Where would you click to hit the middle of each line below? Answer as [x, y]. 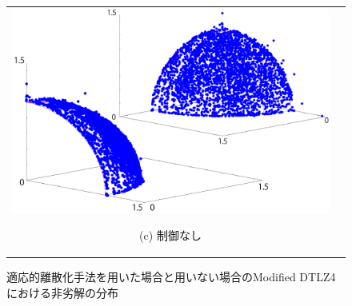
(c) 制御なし [170, 235]
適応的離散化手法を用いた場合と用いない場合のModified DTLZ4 [171, 277]
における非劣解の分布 [62, 293]
